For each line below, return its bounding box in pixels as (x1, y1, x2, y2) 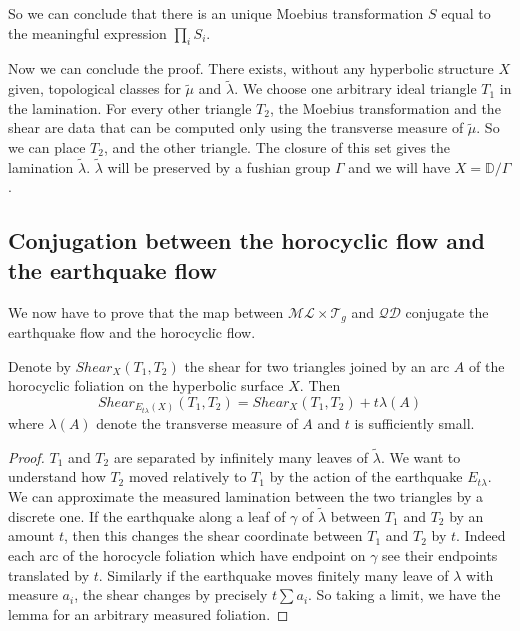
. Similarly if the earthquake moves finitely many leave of (98, 564, 449, 585)
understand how (8, 466, 106, 487)
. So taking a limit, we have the (308, 584, 501, 605)
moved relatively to (128, 466, 247, 487)
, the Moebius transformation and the (269, 97, 501, 118)
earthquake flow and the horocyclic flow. (8, 322, 256, 343)
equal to (441, 3, 491, 23)
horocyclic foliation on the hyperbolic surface (8, 375, 284, 396)
